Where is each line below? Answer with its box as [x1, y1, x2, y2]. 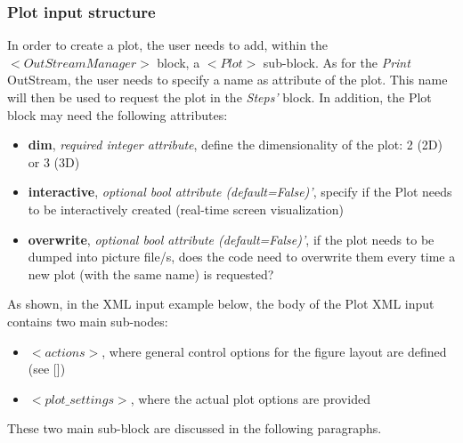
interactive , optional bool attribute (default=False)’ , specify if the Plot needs [28, 182, 452, 201]
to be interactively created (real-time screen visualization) [28, 199, 344, 218]
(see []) [28, 359, 66, 378]
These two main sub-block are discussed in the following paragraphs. [7, 419, 382, 438]
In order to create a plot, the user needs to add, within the [7, 36, 329, 54]
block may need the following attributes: [7, 105, 228, 124]
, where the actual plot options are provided [130, 389, 370, 407]
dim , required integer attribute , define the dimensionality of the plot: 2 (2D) [28, 135, 443, 154]
